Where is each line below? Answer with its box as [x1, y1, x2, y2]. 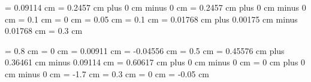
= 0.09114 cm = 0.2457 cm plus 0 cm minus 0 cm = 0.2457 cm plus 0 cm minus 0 [5, 1, 306, 13]
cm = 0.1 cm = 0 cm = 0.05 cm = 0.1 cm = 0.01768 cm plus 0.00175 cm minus [5, 12, 298, 25]
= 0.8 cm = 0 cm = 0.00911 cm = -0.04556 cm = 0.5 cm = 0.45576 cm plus [5, 44, 285, 56]
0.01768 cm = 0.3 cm [5, 24, 83, 37]
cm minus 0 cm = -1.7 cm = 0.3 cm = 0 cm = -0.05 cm [5, 67, 210, 80]
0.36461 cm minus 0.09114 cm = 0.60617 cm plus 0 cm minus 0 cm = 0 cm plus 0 [5, 56, 306, 68]
